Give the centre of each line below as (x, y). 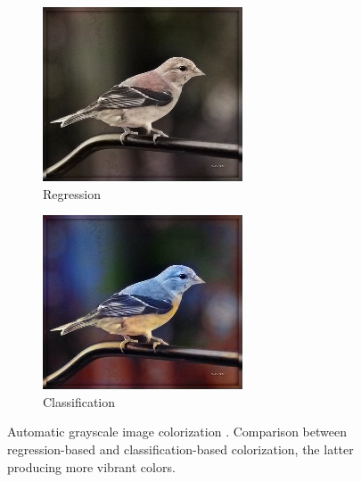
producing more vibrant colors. (91, 466)
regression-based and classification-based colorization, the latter (180, 449)
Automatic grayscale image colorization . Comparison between (177, 432)
